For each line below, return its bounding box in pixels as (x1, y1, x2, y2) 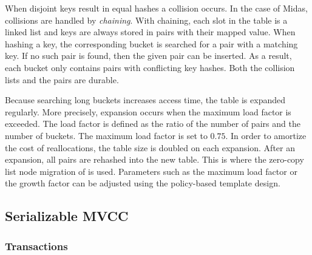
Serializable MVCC (5, 206, 129, 225)
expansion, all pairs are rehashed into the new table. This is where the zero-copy (5, 153, 304, 166)
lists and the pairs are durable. (5, 73, 119, 86)
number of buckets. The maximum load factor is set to (5, 129, 208, 141)
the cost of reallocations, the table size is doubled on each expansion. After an (5, 141, 296, 154)
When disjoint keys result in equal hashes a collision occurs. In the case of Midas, (5, 2, 308, 14)
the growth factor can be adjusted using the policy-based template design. (5, 177, 280, 189)
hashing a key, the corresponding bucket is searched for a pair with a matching (5, 37, 298, 50)
